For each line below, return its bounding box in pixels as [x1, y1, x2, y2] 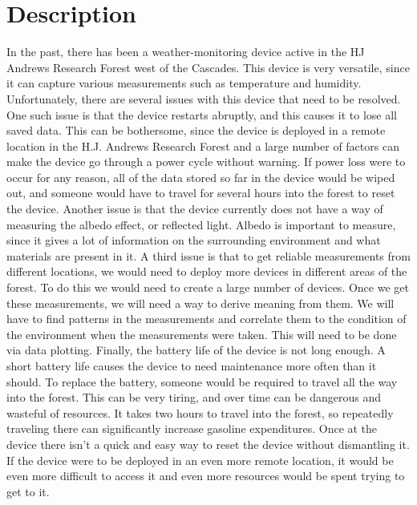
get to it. [6, 483, 50, 499]
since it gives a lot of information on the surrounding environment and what [6, 232, 381, 248]
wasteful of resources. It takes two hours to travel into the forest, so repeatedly [6, 404, 394, 421]
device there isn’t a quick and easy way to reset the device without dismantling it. [6, 435, 410, 452]
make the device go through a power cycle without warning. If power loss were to [6, 153, 406, 170]
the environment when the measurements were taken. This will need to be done [6, 325, 397, 342]
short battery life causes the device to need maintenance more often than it [6, 358, 377, 374]
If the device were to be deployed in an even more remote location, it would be [6, 451, 394, 468]
